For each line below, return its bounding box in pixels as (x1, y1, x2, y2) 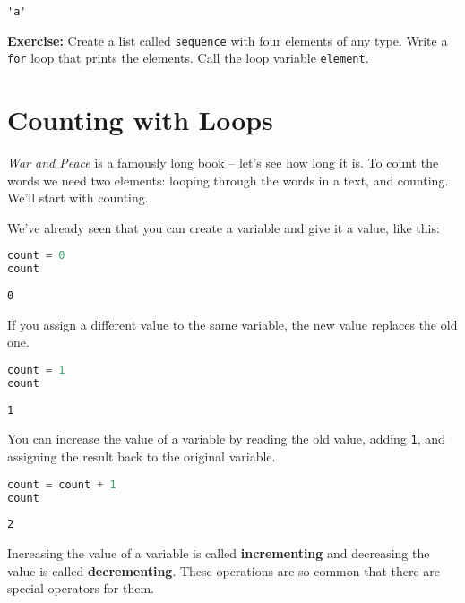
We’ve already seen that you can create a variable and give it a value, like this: (7, 218, 440, 237)
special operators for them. (7, 579, 154, 598)
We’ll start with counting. (7, 188, 149, 207)
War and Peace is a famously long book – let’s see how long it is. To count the (7, 153, 439, 172)
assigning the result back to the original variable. (7, 447, 276, 466)
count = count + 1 (7, 478, 116, 491)
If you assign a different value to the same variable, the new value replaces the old (7, 314, 458, 333)
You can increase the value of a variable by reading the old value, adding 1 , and (7, 429, 445, 448)
